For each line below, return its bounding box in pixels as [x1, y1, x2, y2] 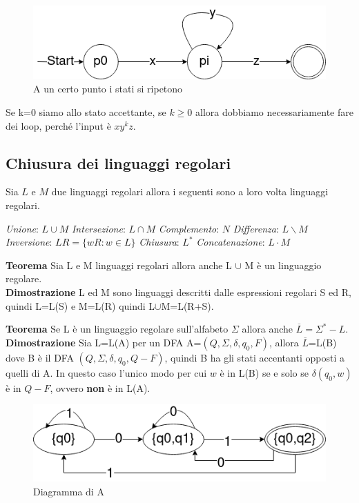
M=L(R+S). [161, 298, 214, 313]
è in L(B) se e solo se [220, 365, 309, 379]
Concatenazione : [196, 235, 265, 249]
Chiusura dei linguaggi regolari [6, 152, 231, 173]
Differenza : [233, 221, 279, 235]
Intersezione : [71, 221, 126, 235]
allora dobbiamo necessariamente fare [195, 105, 353, 119]
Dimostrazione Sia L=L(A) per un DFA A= [6, 335, 202, 349]
